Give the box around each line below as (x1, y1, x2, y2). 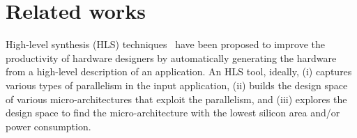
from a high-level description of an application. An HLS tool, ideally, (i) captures (6, 64, 352, 79)
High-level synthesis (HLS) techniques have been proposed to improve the (6, 37, 325, 52)
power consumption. (6, 118, 91, 133)
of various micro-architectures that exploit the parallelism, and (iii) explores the (6, 91, 347, 106)
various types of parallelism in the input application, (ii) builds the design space (6, 77, 348, 92)
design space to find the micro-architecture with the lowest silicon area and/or (6, 105, 340, 120)
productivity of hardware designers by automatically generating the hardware (6, 50, 337, 65)
